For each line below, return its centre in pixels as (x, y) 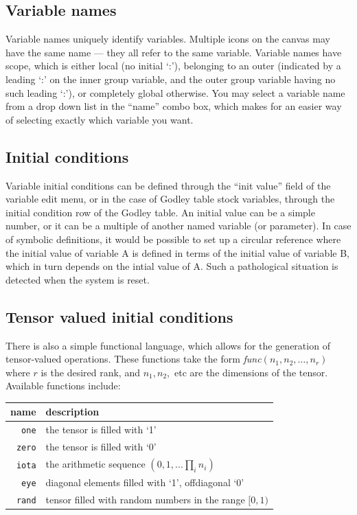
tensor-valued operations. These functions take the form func (134, 359)
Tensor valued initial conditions (119, 316)
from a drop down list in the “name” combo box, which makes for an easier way (174, 106)
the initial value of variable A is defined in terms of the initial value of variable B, (177, 252)
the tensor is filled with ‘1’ (101, 430)
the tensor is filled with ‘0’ (101, 447)
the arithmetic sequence (95, 464)
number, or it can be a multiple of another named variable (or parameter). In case (178, 226)
